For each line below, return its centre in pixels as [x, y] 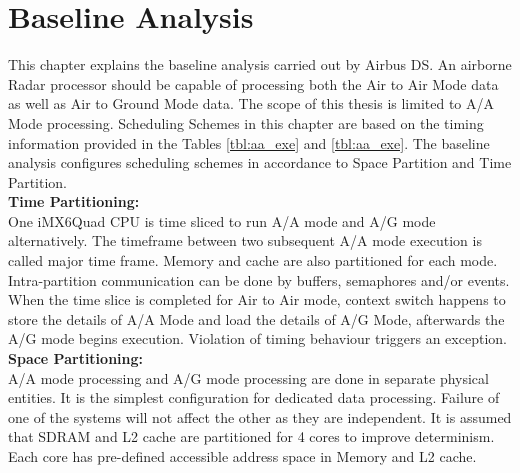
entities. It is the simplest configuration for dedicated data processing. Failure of [254, 397]
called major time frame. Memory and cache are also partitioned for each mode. [253, 260]
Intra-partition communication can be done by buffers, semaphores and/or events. [259, 279]
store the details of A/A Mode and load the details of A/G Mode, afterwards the [256, 318]
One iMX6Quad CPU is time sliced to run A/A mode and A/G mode [222, 220]
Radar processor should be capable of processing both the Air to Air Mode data [253, 83]
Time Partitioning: [74, 201]
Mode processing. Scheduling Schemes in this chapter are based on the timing [246, 122]
